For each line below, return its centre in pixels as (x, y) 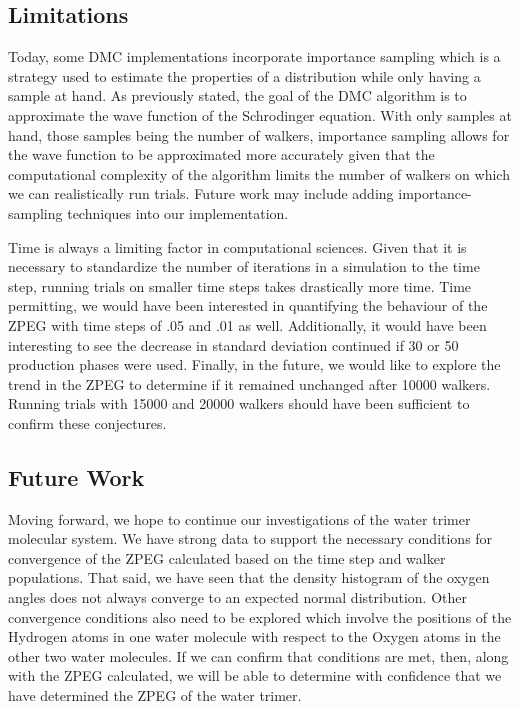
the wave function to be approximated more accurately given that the (221, 154)
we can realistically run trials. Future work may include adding (201, 193)
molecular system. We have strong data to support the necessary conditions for (250, 538)
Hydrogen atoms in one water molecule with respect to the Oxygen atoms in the (254, 636)
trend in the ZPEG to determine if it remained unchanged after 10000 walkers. (249, 383)
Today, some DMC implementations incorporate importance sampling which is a (254, 56)
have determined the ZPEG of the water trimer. (155, 695)
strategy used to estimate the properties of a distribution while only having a (244, 75)
